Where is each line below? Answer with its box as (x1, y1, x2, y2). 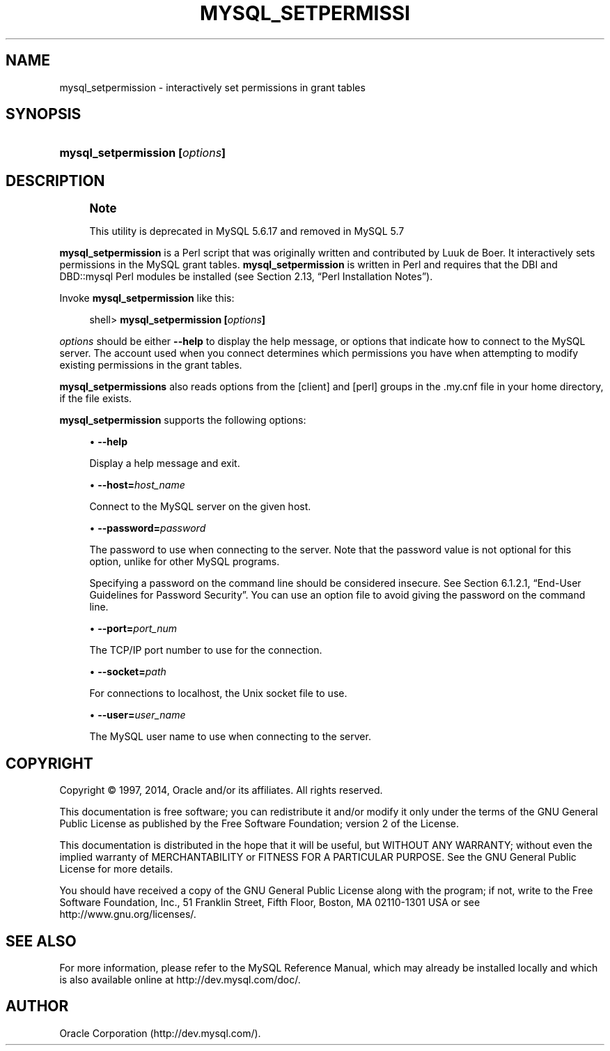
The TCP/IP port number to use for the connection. (89, 644, 322, 657)
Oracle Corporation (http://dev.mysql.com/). (59, 1027, 261, 1039)
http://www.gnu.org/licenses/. (59, 908, 196, 921)
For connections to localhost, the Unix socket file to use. (89, 687, 347, 700)
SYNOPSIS (6, 105, 81, 123)
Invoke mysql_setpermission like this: (59, 292, 235, 305)
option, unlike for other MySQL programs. (89, 555, 280, 568)
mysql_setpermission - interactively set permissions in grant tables (59, 81, 366, 93)
